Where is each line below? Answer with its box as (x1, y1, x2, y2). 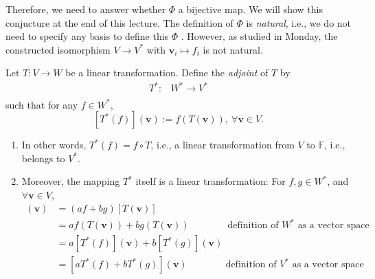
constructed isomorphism (5, 42, 111, 56)
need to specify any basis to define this (5, 29, 169, 43)
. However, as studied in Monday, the (181, 29, 338, 43)
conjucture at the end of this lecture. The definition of (5, 15, 234, 30)
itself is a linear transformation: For (135, 174, 286, 188)
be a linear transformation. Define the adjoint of (65, 65, 269, 80)
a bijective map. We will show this (178, 2, 323, 16)
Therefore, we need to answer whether (5, 2, 166, 16)
